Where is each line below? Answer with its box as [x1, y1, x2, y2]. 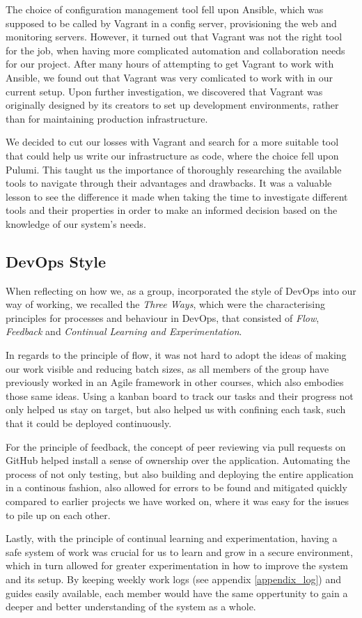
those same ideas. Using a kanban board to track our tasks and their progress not [6, 388, 354, 403]
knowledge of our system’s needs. [6, 216, 146, 231]
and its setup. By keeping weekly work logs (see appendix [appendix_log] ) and [6, 571, 342, 586]
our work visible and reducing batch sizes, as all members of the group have [6, 361, 329, 376]
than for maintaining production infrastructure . [6, 111, 208, 125]
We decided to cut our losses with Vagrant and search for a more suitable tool [6, 134, 339, 149]
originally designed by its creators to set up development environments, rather [6, 98, 339, 112]
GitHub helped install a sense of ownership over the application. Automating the [6, 453, 350, 468]
